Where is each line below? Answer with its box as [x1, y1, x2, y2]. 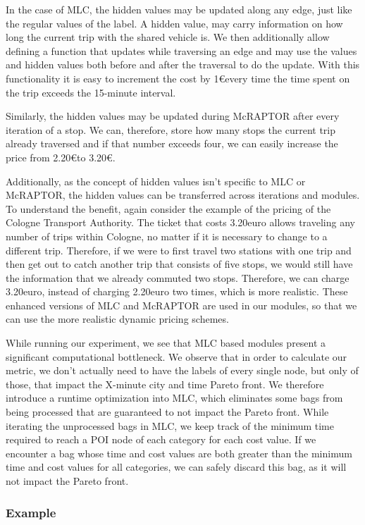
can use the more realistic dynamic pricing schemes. [6, 311, 229, 326]
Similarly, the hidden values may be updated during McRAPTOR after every [6, 109, 340, 123]
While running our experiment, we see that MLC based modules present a [6, 335, 326, 350]
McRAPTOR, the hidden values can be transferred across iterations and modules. [6, 187, 360, 202]
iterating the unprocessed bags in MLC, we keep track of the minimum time [6, 418, 335, 433]
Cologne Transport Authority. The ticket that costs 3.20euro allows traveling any [6, 215, 355, 230]
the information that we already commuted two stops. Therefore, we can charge [6, 270, 349, 285]
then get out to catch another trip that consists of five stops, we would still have [6, 257, 353, 271]
